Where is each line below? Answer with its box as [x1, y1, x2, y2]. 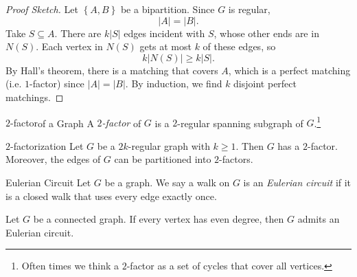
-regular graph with [128, 138, 210, 153]
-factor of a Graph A [10, 115, 94, 130]
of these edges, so [203, 39, 276, 54]
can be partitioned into [114, 152, 211, 166]
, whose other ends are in [214, 25, 319, 40]
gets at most [139, 39, 192, 54]
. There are [54, 25, 102, 40]
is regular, [228, 2, 270, 16]
